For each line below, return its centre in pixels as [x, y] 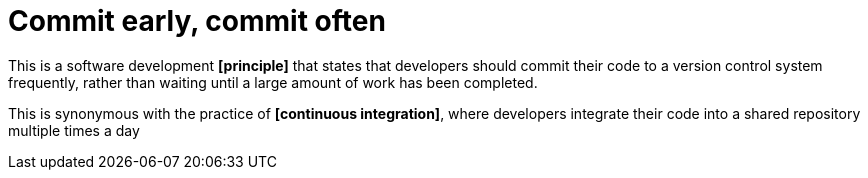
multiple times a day [74, 130]
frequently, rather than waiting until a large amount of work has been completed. [273, 82]
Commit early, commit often [197, 21]
